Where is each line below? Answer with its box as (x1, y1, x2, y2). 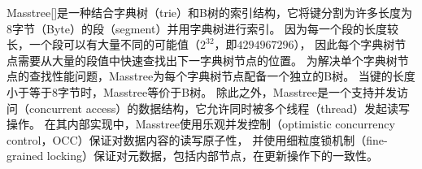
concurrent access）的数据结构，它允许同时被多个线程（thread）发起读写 (28, 99, 411, 116)
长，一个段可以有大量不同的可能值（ (7, 36, 200, 53)
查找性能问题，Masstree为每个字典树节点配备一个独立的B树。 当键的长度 (28, 67, 415, 84)
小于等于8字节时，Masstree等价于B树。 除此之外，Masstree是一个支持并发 (7, 83, 398, 100)
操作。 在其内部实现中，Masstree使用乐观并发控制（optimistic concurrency (7, 115, 395, 132)
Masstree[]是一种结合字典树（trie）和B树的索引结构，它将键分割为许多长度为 (7, 4, 412, 20)
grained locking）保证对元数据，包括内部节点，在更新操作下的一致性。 (7, 147, 378, 164)
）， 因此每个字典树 (294, 36, 395, 53)
